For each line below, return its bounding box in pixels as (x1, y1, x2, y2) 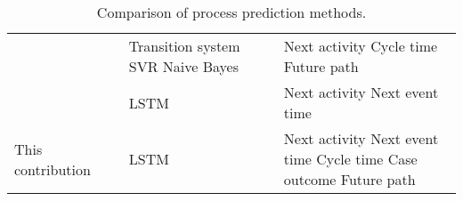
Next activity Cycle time (283, 36, 438, 56)
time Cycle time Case (283, 149, 418, 169)
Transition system (128, 36, 240, 56)
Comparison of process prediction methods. (96, 2, 367, 22)
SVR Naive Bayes (128, 56, 239, 76)
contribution (14, 158, 91, 180)
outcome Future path (283, 169, 416, 189)
